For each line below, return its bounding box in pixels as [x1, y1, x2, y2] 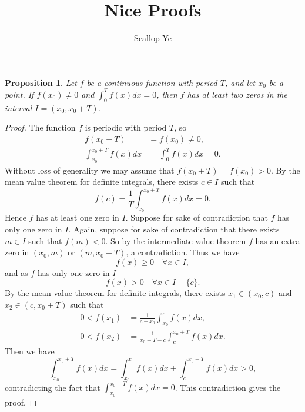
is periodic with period [85, 121, 167, 134]
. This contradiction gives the [175, 381, 281, 393]
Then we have [5, 344, 55, 357]
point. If [5, 88, 34, 100]
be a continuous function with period [86, 76, 217, 88]
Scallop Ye [134, 32, 172, 44]
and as [5, 266, 28, 278]
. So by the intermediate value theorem [105, 234, 246, 247]
